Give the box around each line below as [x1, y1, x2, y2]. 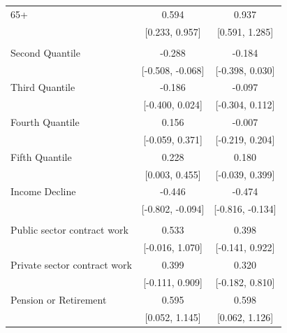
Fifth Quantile [10, 149, 72, 164]
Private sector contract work [10, 257, 132, 272]
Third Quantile [10, 80, 75, 94]
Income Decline [10, 184, 76, 199]
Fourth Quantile [10, 115, 80, 129]
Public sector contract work [10, 222, 128, 237]
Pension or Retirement [10, 292, 107, 306]
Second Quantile [10, 45, 80, 59]
